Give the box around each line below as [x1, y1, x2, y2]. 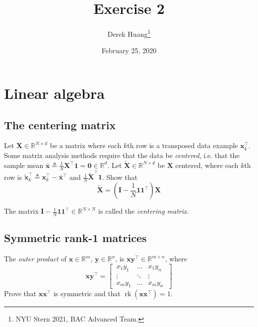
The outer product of [4, 253, 66, 264]
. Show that [102, 171, 138, 182]
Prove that [4, 288, 37, 299]
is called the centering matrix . [98, 206, 189, 216]
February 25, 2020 [101, 45, 157, 56]
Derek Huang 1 [107, 27, 151, 39]
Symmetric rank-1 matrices [4, 230, 147, 245]
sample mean [4, 160, 44, 170]
